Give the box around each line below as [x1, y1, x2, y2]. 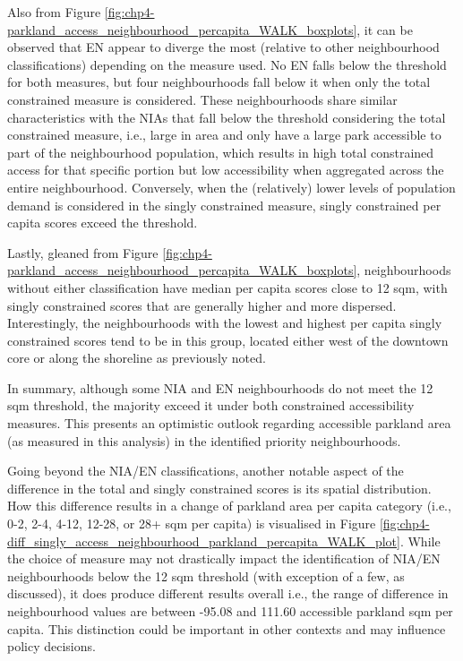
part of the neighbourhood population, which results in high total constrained [7, 142, 434, 161]
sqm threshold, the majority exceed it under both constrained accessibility [7, 396, 415, 415]
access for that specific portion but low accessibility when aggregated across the [7, 160, 444, 179]
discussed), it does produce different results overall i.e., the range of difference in [7, 584, 449, 603]
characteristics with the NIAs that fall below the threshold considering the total [7, 107, 446, 126]
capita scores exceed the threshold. [7, 213, 198, 232]
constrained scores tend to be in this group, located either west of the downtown [7, 330, 449, 349]
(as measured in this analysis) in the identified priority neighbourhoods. [7, 431, 401, 450]
